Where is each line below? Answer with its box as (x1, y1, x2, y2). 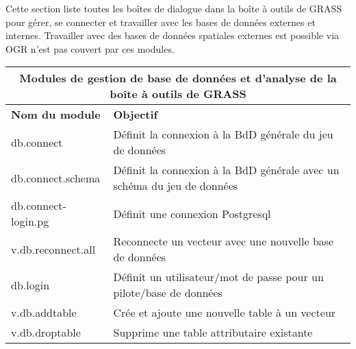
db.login (11, 276, 50, 293)
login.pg (11, 213, 49, 230)
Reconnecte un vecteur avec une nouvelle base (113, 233, 334, 250)
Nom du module (11, 106, 101, 123)
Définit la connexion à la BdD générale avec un (113, 162, 340, 178)
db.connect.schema (11, 169, 101, 186)
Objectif (113, 106, 158, 123)
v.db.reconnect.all (11, 241, 96, 257)
